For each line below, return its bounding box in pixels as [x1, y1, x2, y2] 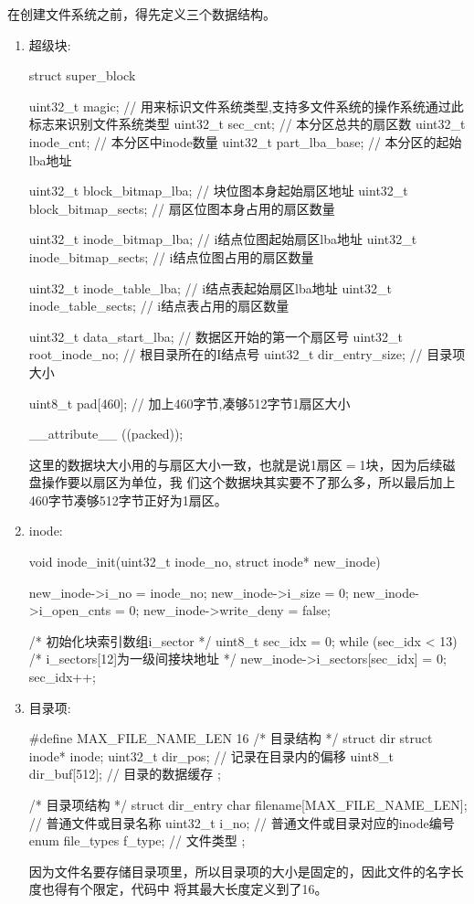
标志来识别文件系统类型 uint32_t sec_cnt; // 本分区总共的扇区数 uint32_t [28, 114, 466, 133]
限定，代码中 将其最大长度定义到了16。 [92, 879, 328, 899]
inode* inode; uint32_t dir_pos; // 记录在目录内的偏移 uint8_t [28, 746, 394, 765]
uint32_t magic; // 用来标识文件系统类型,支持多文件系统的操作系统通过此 [28, 96, 464, 115]
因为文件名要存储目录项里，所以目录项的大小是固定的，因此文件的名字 [28, 861, 451, 880]
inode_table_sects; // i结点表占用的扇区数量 [28, 296, 290, 315]
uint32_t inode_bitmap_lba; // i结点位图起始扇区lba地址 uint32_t [28, 229, 417, 249]
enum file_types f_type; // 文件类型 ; [28, 831, 246, 850]
